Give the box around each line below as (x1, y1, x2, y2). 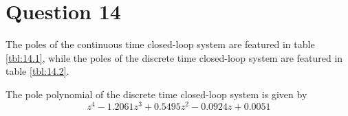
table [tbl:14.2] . (6, 64, 69, 78)
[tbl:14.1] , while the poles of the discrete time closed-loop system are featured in (6, 50, 343, 65)
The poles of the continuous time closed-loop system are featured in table (6, 37, 315, 51)
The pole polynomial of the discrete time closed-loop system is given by (6, 86, 307, 101)
